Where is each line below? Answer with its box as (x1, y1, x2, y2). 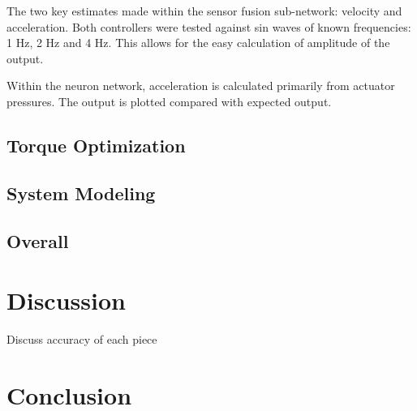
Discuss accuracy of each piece (6, 331, 157, 348)
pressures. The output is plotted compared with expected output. (6, 92, 332, 109)
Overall (6, 228, 69, 253)
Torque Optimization (6, 132, 186, 157)
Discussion (6, 284, 126, 317)
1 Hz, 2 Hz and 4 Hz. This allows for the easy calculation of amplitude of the (6, 34, 390, 51)
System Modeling (6, 180, 156, 205)
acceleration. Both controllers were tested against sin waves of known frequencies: (6, 18, 411, 35)
